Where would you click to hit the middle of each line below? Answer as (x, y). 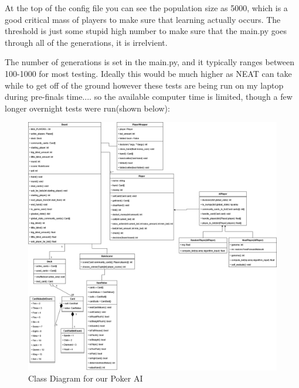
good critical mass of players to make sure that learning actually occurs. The (143, 19)
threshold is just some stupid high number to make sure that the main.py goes (146, 31)
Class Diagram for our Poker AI (86, 378)
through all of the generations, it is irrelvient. (86, 42)
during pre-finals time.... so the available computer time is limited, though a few (149, 97)
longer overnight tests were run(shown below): (87, 108)
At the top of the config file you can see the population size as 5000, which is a (146, 8)
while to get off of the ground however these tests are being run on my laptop (144, 85)
